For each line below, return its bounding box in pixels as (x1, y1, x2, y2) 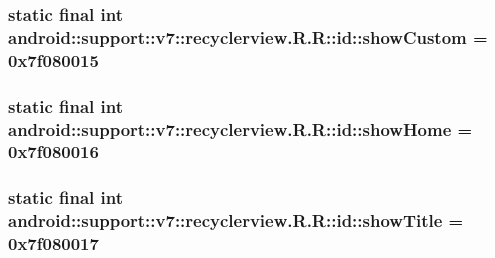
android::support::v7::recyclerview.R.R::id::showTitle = (8, 208, 464, 233)
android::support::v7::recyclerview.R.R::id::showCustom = (8, 24, 488, 49)
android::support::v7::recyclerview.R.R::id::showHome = (8, 116, 473, 141)
